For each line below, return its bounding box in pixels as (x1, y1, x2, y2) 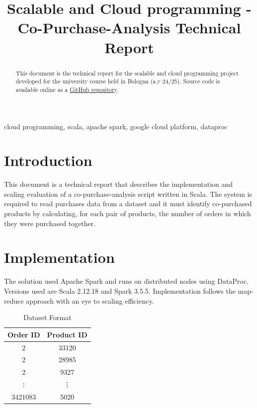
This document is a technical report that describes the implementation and (4, 179, 233, 189)
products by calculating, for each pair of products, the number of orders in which (4, 208, 251, 219)
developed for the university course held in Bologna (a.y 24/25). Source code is (15, 77, 220, 85)
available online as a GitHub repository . (15, 85, 119, 93)
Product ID (47, 329, 87, 339)
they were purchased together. (4, 218, 96, 228)
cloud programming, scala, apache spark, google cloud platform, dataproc (4, 121, 228, 131)
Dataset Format (23, 312, 72, 323)
